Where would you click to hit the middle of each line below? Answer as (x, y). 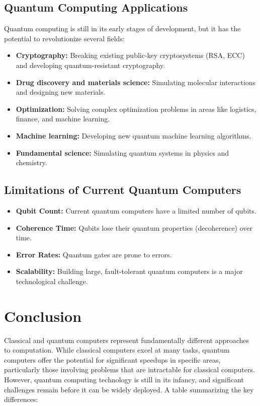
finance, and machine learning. (63, 119)
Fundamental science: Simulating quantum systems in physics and (122, 152)
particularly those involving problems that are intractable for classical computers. (129, 369)
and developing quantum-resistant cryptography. (91, 65)
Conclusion (43, 316)
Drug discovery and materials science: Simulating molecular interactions (136, 82)
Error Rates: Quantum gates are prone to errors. (94, 254)
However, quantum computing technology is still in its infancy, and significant (124, 379)
